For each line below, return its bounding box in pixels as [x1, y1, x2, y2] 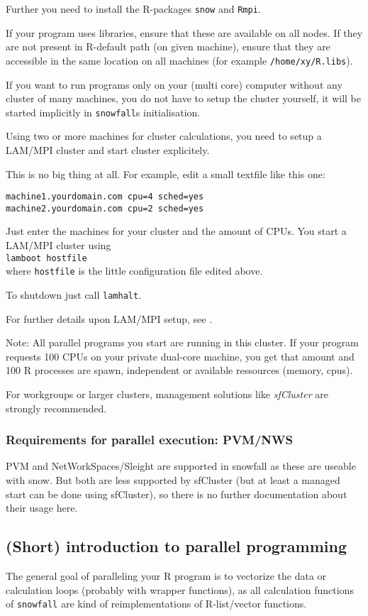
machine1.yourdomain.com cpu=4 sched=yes [6, 192, 204, 202]
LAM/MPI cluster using [6, 238, 111, 253]
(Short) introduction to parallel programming [6, 535, 347, 557]
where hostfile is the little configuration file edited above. [6, 263, 263, 278]
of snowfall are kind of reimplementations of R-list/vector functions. [6, 596, 307, 611]
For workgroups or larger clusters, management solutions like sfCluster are [6, 386, 328, 401]
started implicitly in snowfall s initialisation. [6, 104, 201, 119]
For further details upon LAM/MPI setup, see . [6, 311, 213, 326]
